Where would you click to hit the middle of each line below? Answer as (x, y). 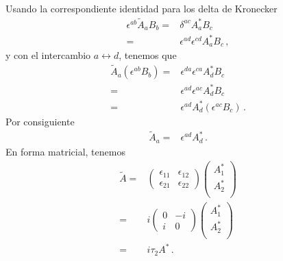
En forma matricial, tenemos (65, 151)
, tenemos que (148, 55)
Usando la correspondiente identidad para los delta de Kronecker (141, 8)
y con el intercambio (48, 55)
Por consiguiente (40, 121)
